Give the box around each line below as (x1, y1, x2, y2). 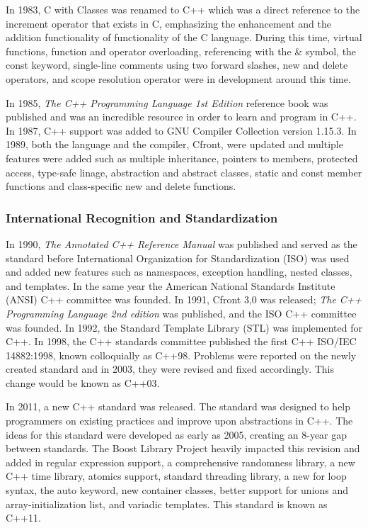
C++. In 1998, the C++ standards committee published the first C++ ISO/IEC (6, 334, 357, 349)
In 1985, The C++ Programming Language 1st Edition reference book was (6, 95, 328, 110)
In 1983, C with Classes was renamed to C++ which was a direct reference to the (6, 2, 360, 16)
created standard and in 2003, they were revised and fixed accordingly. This (6, 361, 335, 376)
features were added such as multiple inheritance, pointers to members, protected (6, 150, 358, 165)
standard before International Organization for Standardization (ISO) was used (6, 250, 350, 265)
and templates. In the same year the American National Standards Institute (6, 278, 335, 293)
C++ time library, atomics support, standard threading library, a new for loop (6, 468, 347, 483)
